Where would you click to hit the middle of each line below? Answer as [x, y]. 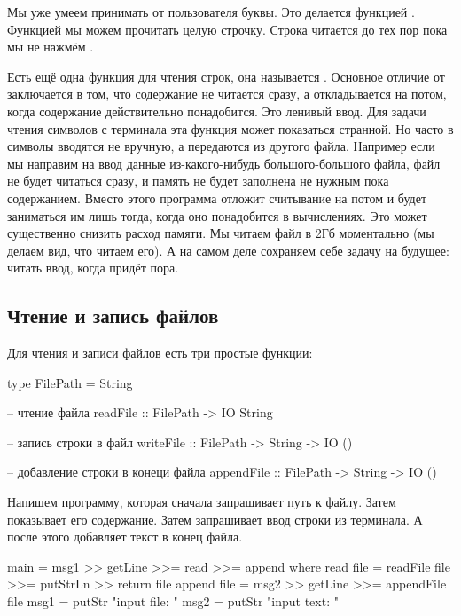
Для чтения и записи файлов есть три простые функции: [160, 353]
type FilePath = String [70, 382]
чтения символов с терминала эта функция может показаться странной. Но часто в [230, 128]
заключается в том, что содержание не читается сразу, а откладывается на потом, [227, 94]
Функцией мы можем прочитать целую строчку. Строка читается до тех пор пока [227, 29]
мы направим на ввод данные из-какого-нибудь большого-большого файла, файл [224, 163]
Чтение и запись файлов [113, 316]
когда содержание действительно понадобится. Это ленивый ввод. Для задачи [217, 111]
